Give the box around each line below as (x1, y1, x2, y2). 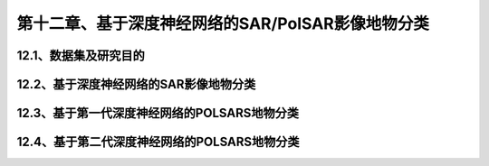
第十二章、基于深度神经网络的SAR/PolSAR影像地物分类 (16, 14, 429, 33)
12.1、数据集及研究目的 (16, 48, 145, 63)
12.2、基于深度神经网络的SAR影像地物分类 (16, 77, 256, 92)
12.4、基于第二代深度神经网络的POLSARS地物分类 (16, 134, 300, 150)
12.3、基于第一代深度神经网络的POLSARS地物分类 (16, 106, 299, 121)
